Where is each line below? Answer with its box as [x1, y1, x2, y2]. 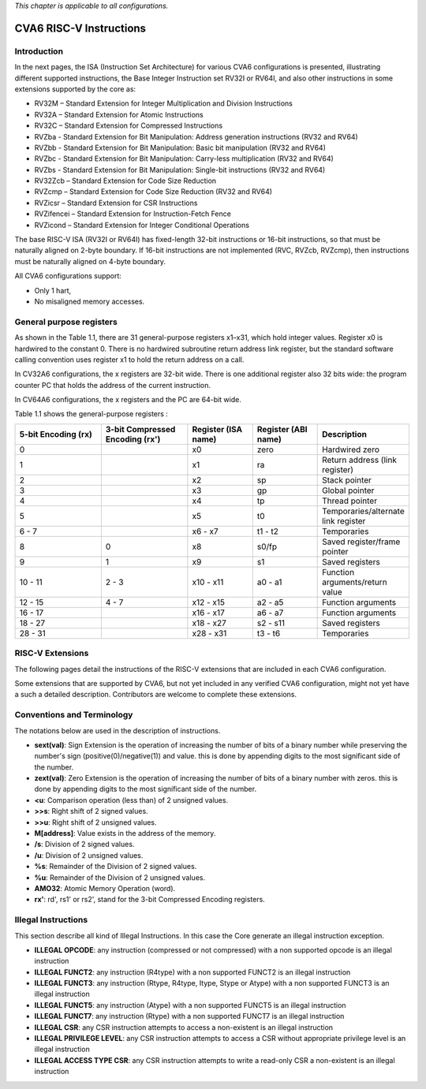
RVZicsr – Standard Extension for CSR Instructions [34, 198, 198, 207]
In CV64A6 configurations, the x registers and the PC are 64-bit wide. [14, 395, 242, 405]
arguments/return [322, 576, 387, 587]
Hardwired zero [322, 444, 380, 455]
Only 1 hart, [34, 285, 72, 295]
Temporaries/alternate [322, 505, 405, 517]
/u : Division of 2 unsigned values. [34, 850, 144, 860]
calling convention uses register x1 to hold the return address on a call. [14, 355, 245, 364]
